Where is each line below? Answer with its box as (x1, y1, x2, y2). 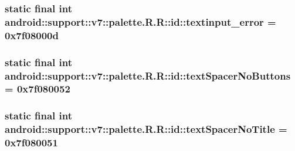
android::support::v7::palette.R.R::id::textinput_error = (5, 14, 276, 29)
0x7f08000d (5, 28, 59, 42)
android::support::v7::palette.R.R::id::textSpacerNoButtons (5, 68, 291, 83)
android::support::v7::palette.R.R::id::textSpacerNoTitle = (5, 122, 287, 136)
